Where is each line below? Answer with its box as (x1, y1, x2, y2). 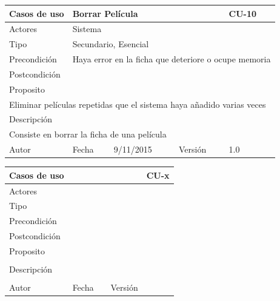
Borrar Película (72, 7, 138, 19)
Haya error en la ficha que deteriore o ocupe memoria (72, 53, 271, 65)
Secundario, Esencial (72, 38, 149, 50)
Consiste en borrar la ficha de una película (9, 128, 167, 141)
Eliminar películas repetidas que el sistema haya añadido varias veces (9, 98, 266, 110)
